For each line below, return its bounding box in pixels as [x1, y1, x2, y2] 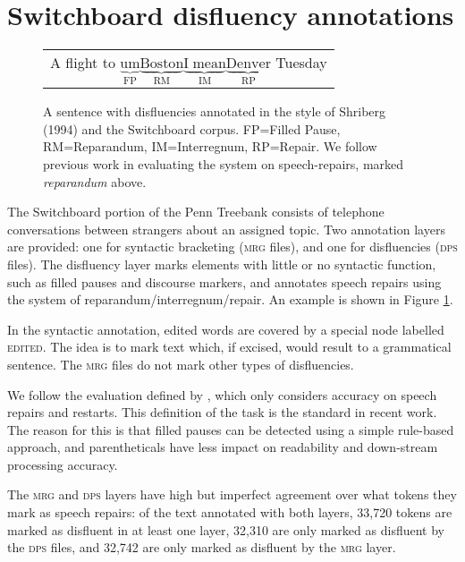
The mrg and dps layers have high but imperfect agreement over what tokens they [7, 485, 457, 504]
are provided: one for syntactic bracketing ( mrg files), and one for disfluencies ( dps [7, 237, 458, 256]
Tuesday [275, 52, 327, 73]
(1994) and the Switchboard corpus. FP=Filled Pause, [43, 119, 341, 138]
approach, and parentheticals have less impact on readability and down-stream [7, 438, 438, 456]
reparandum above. [43, 172, 147, 191]
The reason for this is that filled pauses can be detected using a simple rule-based [7, 420, 454, 439]
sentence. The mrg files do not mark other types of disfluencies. [7, 354, 354, 373]
